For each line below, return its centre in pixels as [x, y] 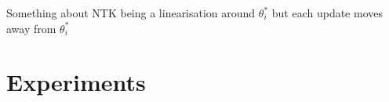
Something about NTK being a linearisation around [131, 13]
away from [31, 28]
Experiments [76, 82]
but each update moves [327, 13]
